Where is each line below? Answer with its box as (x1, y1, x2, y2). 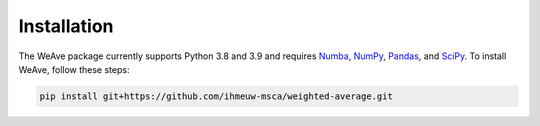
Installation (18, 15, 114, 37)
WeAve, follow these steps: (18, 63, 130, 75)
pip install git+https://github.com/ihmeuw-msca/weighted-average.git (39, 90, 394, 102)
